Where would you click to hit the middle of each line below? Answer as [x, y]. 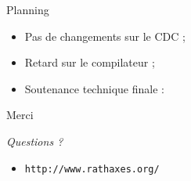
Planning [28, 9]
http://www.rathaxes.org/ [92, 169]
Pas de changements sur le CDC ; [105, 36]
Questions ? [35, 141]
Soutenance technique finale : [94, 88]
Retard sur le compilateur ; [90, 62]
